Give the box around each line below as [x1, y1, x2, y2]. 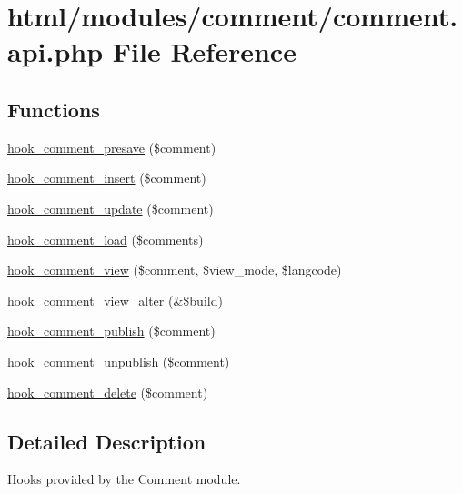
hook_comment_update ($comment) [7, 198, 214, 217]
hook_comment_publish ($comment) [7, 321, 216, 340]
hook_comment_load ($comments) [7, 229, 204, 248]
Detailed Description [7, 427, 206, 455]
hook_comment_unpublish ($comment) [7, 351, 230, 370]
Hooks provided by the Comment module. [7, 469, 241, 489]
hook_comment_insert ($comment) [7, 168, 206, 187]
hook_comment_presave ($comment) [7, 137, 216, 156]
